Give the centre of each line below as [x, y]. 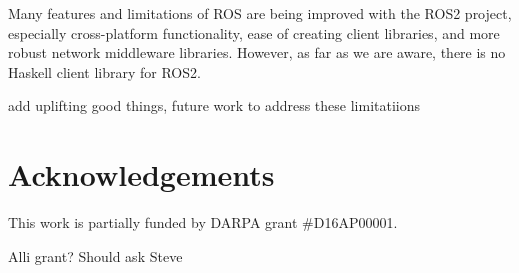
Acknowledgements [141, 174]
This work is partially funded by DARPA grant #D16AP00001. [203, 222]
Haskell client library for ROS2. [104, 71]
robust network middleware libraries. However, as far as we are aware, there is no [257, 52]
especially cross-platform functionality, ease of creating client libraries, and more [254, 32]
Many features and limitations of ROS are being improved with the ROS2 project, [260, 13]
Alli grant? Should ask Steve [95, 255]
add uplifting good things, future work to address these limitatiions [214, 105]
